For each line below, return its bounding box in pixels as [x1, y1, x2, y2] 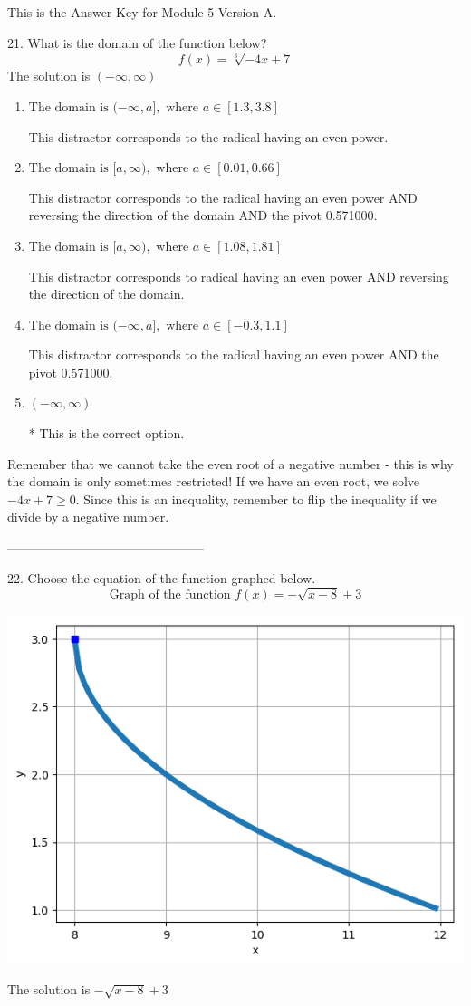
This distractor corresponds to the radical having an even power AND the [28, 345, 439, 364]
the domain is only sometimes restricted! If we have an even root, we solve [7, 472, 420, 491]
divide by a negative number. [7, 507, 169, 526]
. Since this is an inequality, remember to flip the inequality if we [75, 489, 437, 508]
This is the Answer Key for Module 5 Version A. [7, 3, 277, 21]
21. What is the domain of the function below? [7, 33, 267, 52]
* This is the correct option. [28, 424, 185, 443]
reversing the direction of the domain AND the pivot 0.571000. [28, 206, 378, 225]
